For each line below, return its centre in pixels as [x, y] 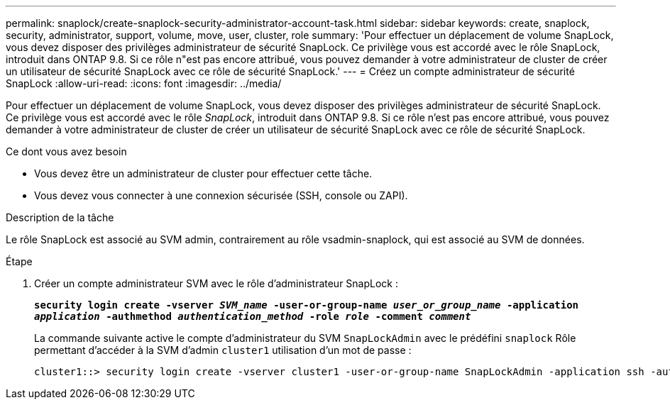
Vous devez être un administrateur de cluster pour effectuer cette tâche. [203, 173]
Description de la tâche [60, 217]
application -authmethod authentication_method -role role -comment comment [253, 316]
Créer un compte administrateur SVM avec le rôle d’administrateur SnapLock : [216, 283]
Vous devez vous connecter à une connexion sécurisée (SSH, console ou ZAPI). [221, 195]
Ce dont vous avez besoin [66, 151]
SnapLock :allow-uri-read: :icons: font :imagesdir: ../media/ [144, 83]
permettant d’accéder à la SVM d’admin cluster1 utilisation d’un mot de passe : [223, 350]
